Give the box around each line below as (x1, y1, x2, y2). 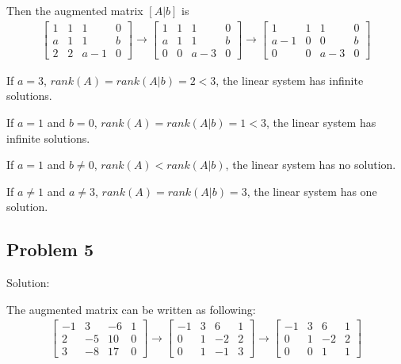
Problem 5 (6, 237, 94, 262)
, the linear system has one (246, 182, 377, 199)
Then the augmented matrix (6, 2, 143, 18)
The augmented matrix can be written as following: (6, 301, 256, 317)
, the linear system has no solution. (225, 156, 396, 173)
